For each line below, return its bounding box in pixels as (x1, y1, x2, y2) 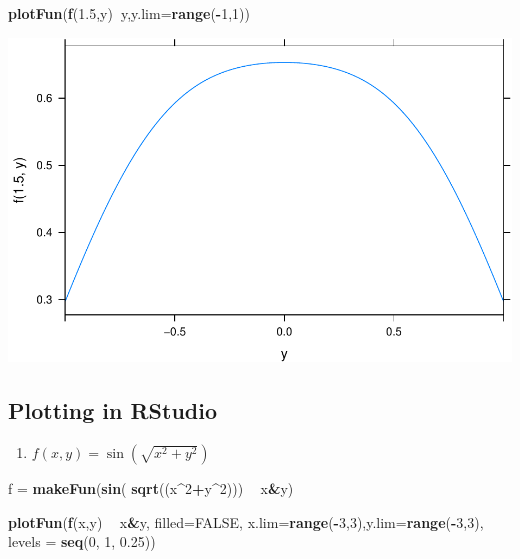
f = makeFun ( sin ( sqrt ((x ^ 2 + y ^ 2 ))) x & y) (8, 478, 294, 499)
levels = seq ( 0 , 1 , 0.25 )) (8, 531, 156, 552)
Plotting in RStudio (8, 395, 217, 426)
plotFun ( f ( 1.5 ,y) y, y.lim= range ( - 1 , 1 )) (8, 3, 251, 23)
